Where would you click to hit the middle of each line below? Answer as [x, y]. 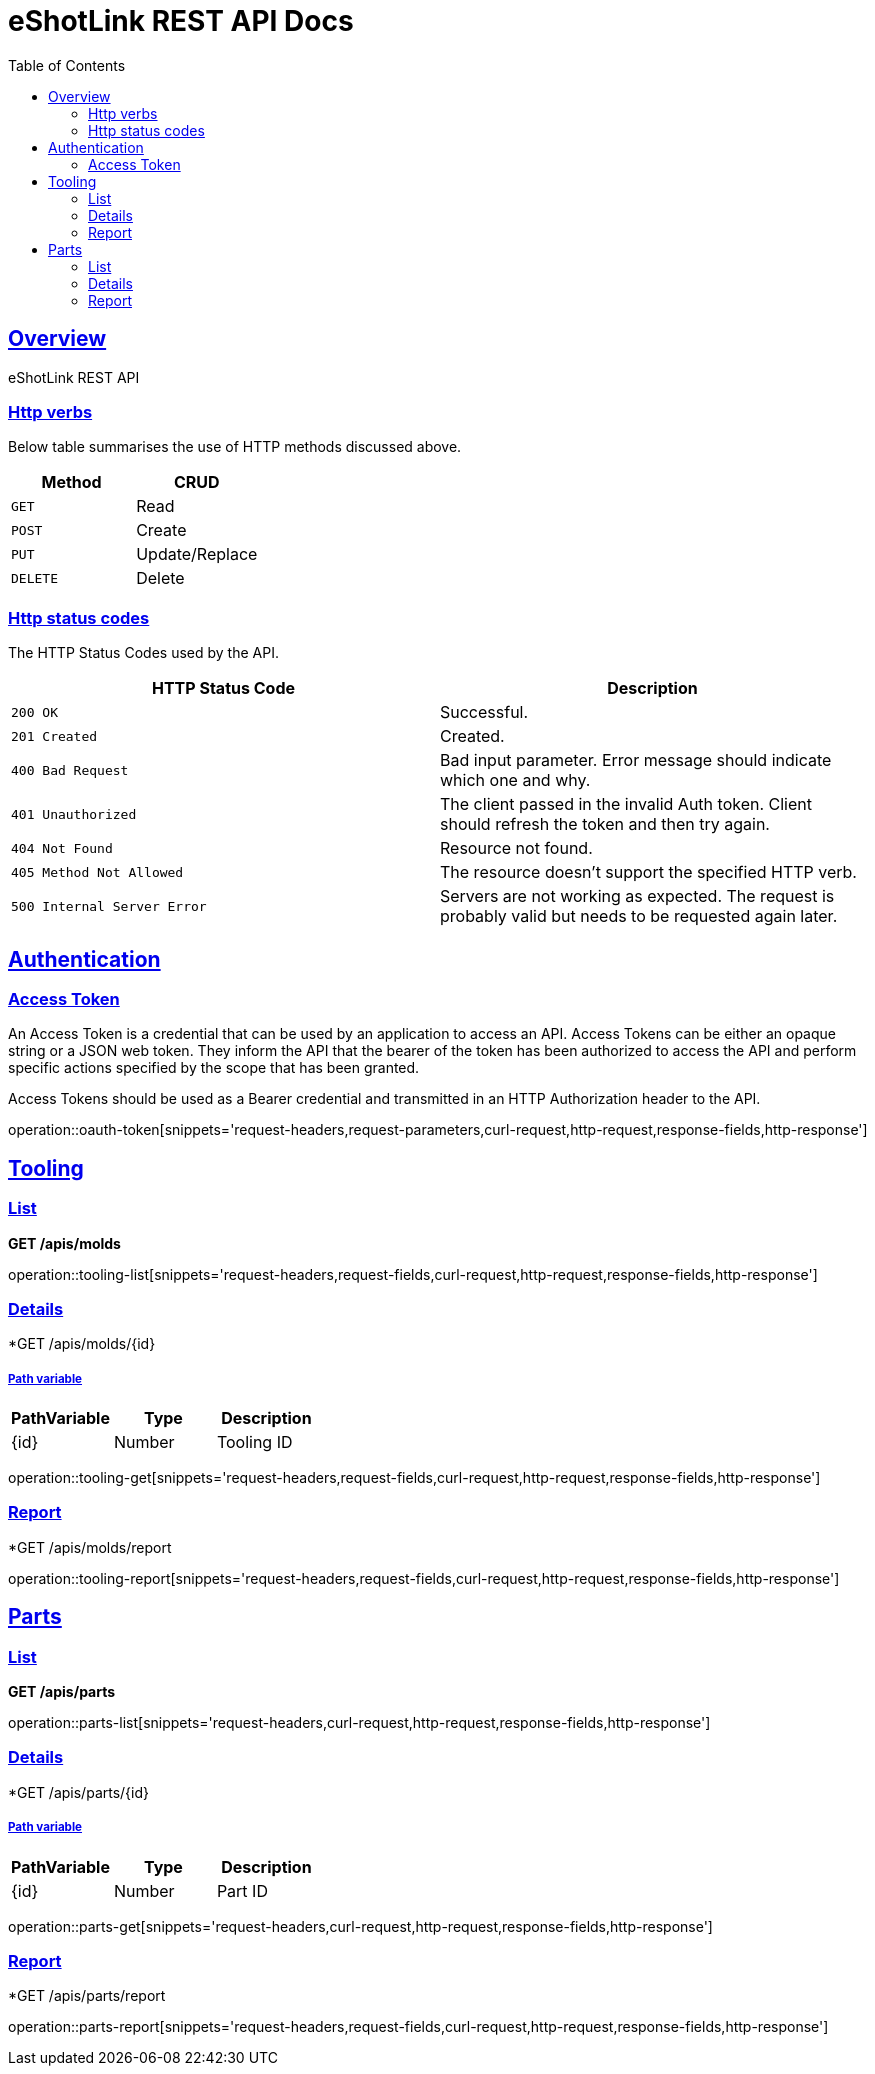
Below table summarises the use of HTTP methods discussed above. [235, 447]
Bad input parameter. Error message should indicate [636, 760]
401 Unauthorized [74, 814]
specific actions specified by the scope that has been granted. [214, 1068]
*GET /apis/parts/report [87, 1996]
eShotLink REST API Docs [181, 21]
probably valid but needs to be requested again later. [639, 916]
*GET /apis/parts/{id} [79, 1792]
